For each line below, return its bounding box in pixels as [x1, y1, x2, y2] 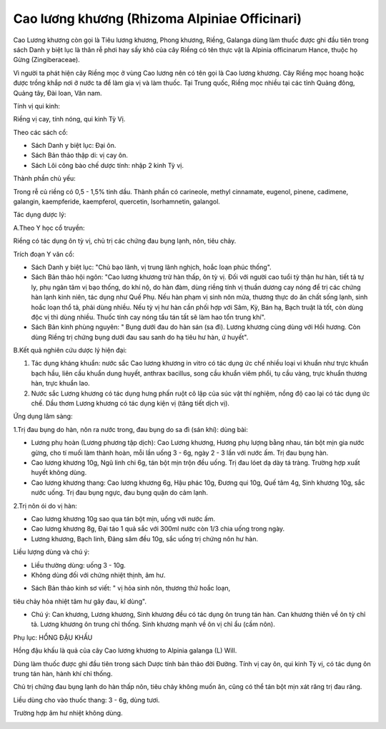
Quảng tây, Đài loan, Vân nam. [13, 89, 103, 97]
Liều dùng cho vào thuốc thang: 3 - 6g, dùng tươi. [13, 695, 160, 704]
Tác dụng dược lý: [13, 211, 66, 219]
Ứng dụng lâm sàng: [13, 412, 73, 421]
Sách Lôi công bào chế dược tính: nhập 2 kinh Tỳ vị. [31, 161, 184, 169]
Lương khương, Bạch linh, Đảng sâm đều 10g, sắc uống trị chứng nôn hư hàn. [31, 534, 259, 543]
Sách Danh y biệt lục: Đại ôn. [31, 141, 117, 150]
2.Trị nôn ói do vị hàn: [13, 501, 78, 510]
